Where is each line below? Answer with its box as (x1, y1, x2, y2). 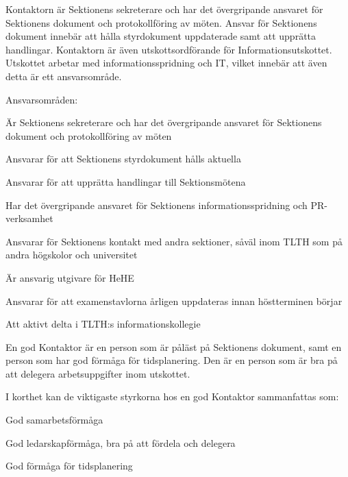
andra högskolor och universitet (5, 247, 138, 262)
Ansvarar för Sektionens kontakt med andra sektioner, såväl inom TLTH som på (5, 234, 343, 248)
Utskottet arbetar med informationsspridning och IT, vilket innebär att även (5, 56, 327, 70)
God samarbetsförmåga (5, 413, 103, 427)
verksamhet (5, 211, 53, 225)
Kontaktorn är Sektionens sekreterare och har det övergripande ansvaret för (5, 2, 323, 16)
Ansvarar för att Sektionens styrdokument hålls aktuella (5, 151, 241, 166)
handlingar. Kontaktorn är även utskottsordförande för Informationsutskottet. (5, 42, 332, 56)
